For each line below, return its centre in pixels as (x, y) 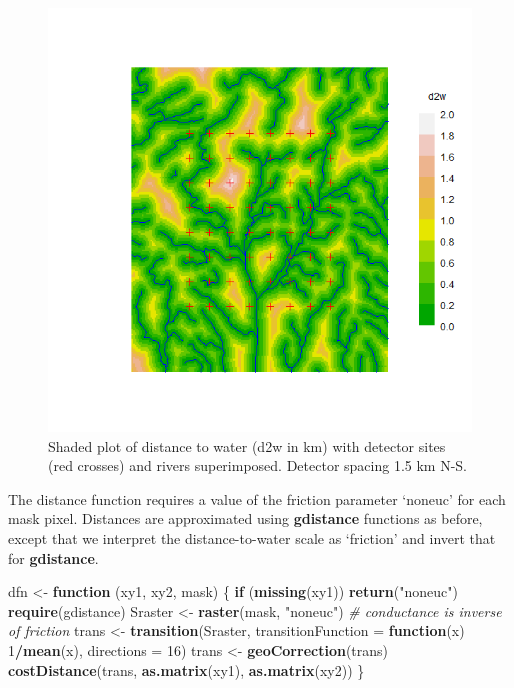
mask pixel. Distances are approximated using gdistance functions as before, (245, 518)
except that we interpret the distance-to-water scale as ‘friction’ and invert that (252, 537)
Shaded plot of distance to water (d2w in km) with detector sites (247, 445)
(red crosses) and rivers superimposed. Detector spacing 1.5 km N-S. (257, 465)
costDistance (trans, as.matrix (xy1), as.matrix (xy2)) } (186, 669)
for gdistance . (53, 557)
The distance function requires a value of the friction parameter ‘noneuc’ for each (257, 498)
